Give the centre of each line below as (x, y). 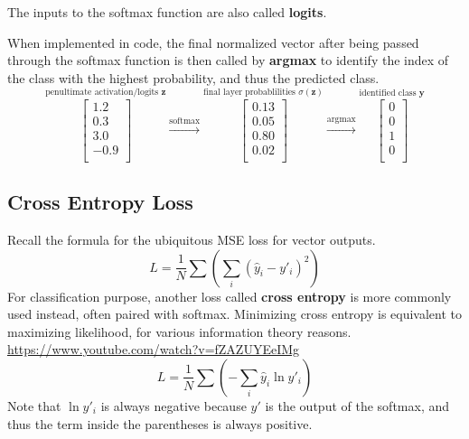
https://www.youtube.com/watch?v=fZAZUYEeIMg (154, 349)
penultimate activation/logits (102, 92)
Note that (34, 405)
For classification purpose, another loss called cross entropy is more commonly (230, 296)
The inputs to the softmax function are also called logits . (167, 12)
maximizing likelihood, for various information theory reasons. (179, 331)
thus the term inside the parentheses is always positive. (160, 423)
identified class (388, 93)
